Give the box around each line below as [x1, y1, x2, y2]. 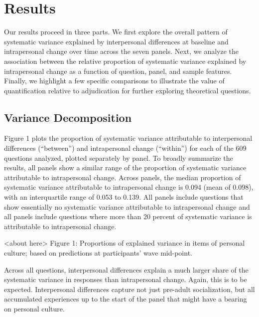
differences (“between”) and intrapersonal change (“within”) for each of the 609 [4, 143, 247, 153]
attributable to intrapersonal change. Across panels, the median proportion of [4, 172, 241, 182]
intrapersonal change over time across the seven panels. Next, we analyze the [4, 46, 239, 56]
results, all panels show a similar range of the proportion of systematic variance [4, 162, 247, 173]
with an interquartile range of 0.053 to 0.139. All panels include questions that [4, 192, 244, 202]
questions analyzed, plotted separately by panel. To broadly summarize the [4, 152, 233, 163]
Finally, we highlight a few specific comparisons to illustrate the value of [4, 75, 225, 86]
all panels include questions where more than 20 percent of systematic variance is [4, 211, 252, 222]
